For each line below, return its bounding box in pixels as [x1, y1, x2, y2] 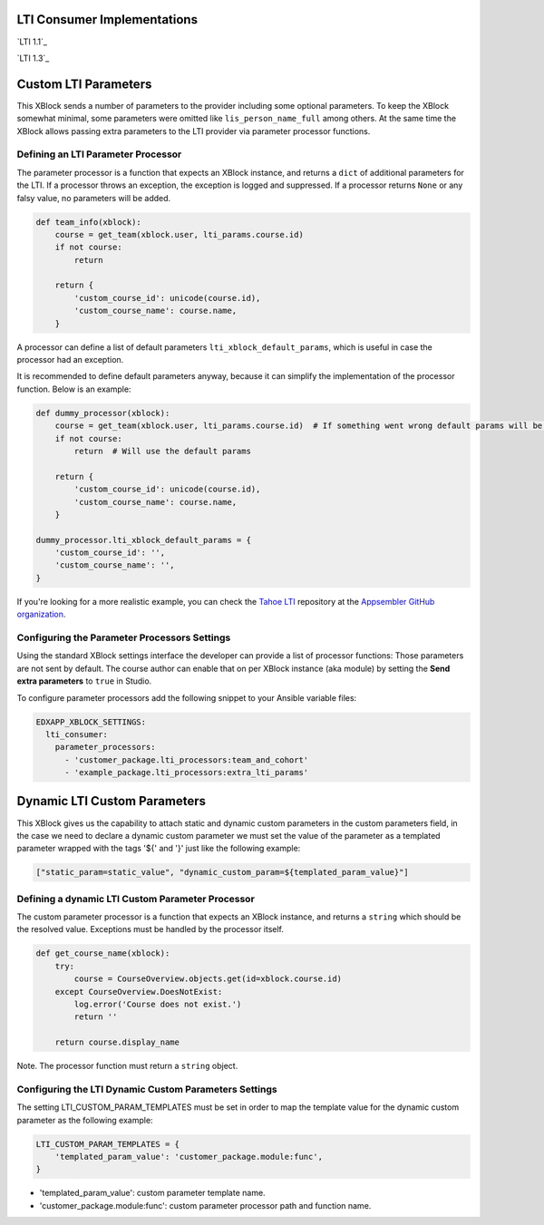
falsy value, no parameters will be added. [16, 192, 171, 203]
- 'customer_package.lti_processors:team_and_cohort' [64, 754, 309, 765]
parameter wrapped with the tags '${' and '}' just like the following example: [16, 843, 301, 854]
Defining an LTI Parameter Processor [16, 148, 182, 160]
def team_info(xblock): [35, 217, 142, 227]
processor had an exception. [16, 355, 124, 365]
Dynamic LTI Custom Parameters [16, 793, 206, 809]
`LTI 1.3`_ [16, 53, 50, 63]
